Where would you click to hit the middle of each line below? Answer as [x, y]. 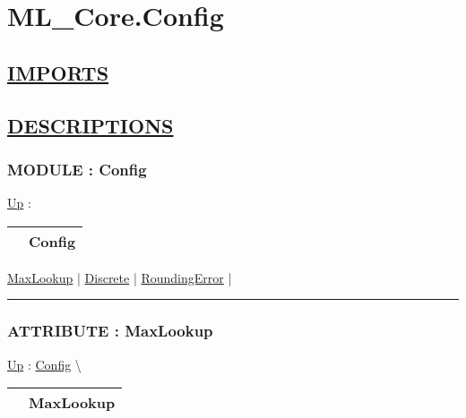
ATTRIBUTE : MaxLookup [110, 331]
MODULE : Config [77, 169]
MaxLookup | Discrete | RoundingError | [120, 277]
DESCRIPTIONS [91, 125]
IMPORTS [58, 72]
